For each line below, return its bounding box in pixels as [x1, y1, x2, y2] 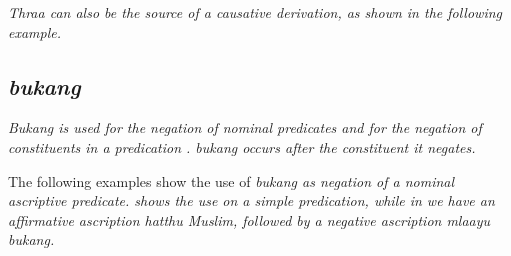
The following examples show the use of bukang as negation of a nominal [8, 170, 455, 191]
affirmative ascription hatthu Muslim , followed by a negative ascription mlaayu [8, 209, 491, 230]
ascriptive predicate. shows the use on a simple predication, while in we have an [8, 190, 495, 211]
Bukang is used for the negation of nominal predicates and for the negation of [8, 117, 482, 138]
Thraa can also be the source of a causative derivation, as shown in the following [8, 2, 502, 22]
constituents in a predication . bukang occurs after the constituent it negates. [8, 136, 476, 157]
